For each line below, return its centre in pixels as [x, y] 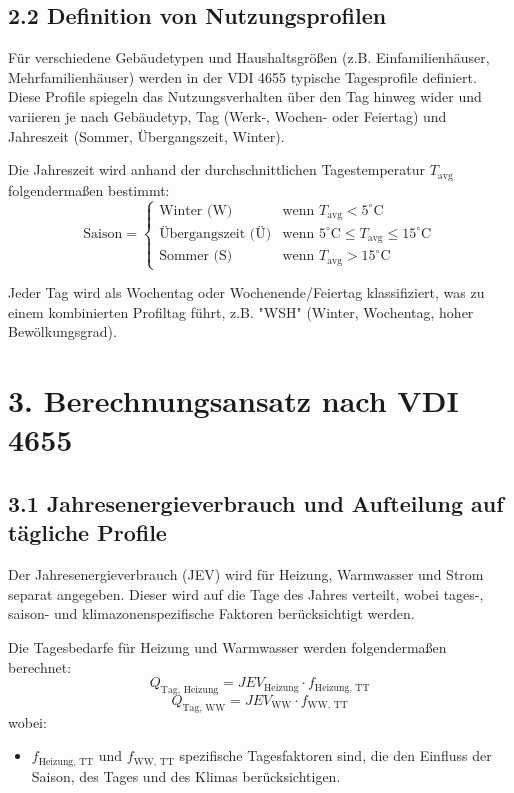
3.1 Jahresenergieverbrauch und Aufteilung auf [256, 502]
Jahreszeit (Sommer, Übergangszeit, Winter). [146, 135]
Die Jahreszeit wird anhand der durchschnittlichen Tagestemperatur [216, 169]
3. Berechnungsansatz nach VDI [233, 400]
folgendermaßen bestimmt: [89, 189]
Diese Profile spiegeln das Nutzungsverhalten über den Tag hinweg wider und [245, 96]
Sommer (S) [196, 256]
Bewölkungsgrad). [62, 331]
